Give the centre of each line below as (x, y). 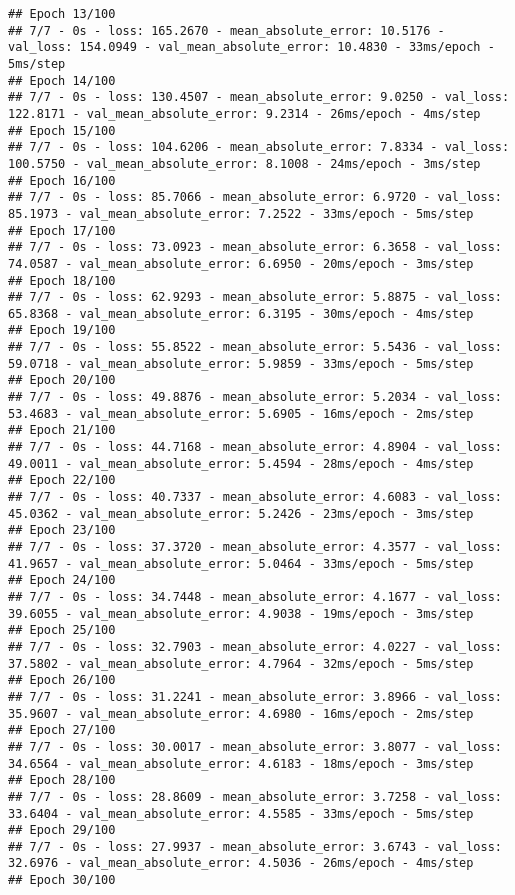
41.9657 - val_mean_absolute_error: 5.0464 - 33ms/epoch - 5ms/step (241, 563)
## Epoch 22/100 (62, 480)
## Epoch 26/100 (62, 680)
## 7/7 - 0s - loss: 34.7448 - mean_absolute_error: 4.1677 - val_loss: (255, 596)
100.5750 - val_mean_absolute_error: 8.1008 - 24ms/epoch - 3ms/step (244, 163)
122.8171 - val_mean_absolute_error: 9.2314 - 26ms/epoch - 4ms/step (244, 113)
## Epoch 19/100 (62, 330)
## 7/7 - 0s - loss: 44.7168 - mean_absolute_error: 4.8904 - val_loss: (255, 447)
